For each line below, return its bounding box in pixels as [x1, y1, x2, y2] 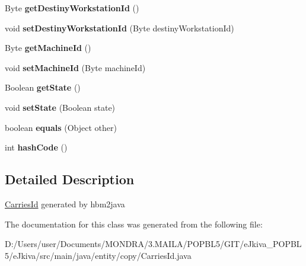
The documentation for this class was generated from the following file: [5, 217, 263, 230]
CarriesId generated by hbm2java [5, 197, 125, 210]
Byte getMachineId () [5, 41, 91, 54]
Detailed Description [5, 170, 135, 188]
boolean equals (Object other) [5, 121, 117, 133]
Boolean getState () [5, 81, 81, 94]
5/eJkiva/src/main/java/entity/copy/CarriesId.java [5, 249, 192, 261]
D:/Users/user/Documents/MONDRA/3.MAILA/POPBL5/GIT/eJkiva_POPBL [5, 238, 302, 250]
